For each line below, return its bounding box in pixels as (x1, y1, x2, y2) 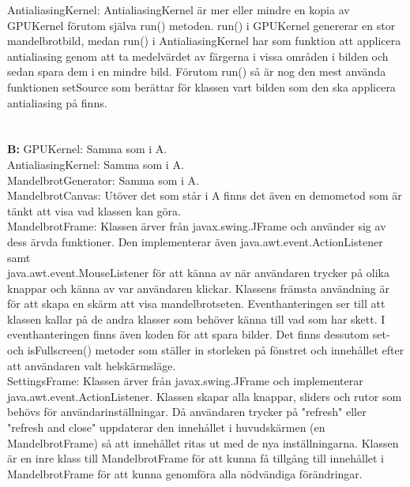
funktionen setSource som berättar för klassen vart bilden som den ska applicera (7, 78, 396, 95)
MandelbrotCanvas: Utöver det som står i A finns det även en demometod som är (7, 187, 402, 204)
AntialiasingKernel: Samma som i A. (7, 155, 184, 172)
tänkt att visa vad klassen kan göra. (7, 202, 181, 219)
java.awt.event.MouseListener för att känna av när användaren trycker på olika (7, 264, 389, 281)
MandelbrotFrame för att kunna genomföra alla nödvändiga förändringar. (7, 465, 363, 481)
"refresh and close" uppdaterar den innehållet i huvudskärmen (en (7, 419, 325, 436)
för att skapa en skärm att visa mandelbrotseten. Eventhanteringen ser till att (7, 295, 386, 312)
